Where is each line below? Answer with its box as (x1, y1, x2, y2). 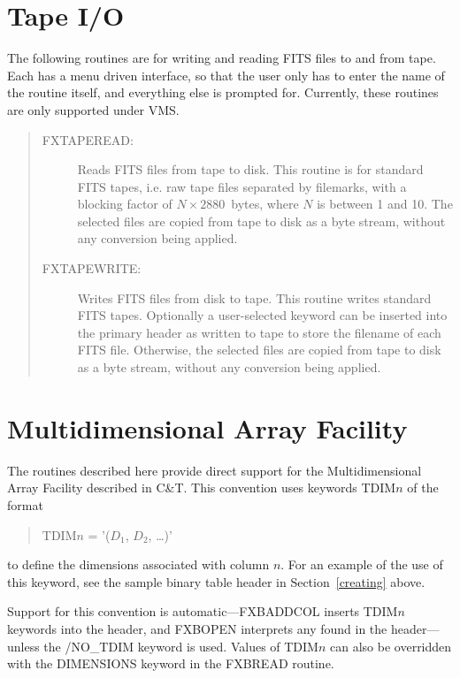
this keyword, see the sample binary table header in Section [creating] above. (7, 572, 425, 590)
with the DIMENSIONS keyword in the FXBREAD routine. (7, 654, 334, 673)
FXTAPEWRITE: (42, 259, 142, 278)
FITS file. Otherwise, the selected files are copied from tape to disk (77, 340, 441, 359)
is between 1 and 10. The (317, 194, 453, 213)
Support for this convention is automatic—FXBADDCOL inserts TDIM (7, 602, 398, 621)
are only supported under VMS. (7, 100, 180, 118)
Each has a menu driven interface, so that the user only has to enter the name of (7, 65, 445, 84)
